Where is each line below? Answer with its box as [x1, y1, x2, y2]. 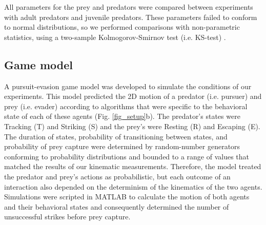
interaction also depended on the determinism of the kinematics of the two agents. [4, 181, 262, 192]
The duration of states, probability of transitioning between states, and [4, 131, 228, 141]
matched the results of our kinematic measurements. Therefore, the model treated [4, 161, 261, 172]
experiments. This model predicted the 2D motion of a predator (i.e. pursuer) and [4, 91, 262, 101]
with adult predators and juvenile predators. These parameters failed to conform [4, 11, 257, 22]
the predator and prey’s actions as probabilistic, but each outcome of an [4, 171, 231, 181]
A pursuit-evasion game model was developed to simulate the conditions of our [4, 80, 252, 91]
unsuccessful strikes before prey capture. [4, 211, 131, 222]
